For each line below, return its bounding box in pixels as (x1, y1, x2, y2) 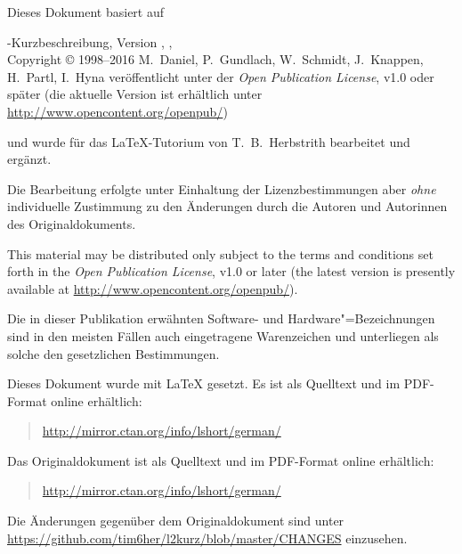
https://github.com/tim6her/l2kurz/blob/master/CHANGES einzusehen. (7, 528, 408, 547)
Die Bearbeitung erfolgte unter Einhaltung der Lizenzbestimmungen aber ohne (7, 179, 436, 198)
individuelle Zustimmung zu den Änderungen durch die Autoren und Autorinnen (7, 197, 448, 216)
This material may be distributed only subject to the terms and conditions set (7, 244, 434, 263)
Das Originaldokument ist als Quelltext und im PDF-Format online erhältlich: (7, 451, 434, 469)
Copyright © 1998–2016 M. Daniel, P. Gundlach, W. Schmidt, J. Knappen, (7, 50, 424, 69)
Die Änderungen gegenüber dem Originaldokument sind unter (7, 511, 344, 530)
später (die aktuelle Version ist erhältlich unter (7, 85, 263, 103)
